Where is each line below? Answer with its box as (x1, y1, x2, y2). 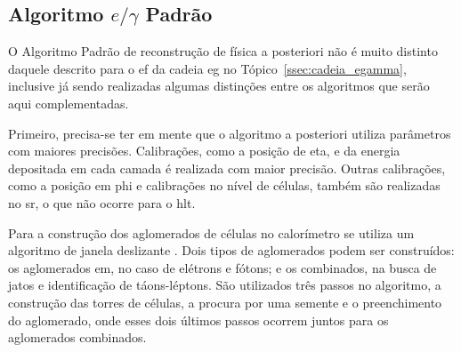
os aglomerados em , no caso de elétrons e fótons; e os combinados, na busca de (8, 258, 437, 276)
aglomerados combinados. (8, 328, 147, 347)
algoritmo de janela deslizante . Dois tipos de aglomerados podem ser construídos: (8, 241, 455, 260)
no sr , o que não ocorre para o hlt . (8, 193, 196, 212)
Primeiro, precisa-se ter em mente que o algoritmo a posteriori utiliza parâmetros (8, 124, 451, 142)
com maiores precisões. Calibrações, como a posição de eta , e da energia (8, 141, 400, 160)
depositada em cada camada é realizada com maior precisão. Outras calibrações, (8, 158, 446, 177)
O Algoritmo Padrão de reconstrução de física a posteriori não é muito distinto (8, 42, 438, 60)
